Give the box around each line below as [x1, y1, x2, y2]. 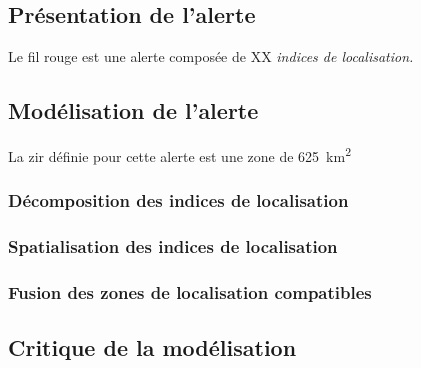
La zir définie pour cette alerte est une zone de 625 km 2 [8, 143, 351, 166]
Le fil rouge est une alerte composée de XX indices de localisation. [8, 46, 414, 67]
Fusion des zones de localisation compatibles [8, 279, 372, 304]
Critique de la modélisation [8, 332, 297, 363]
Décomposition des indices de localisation [8, 188, 349, 213]
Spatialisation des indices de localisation [8, 234, 338, 259]
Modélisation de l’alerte [8, 95, 259, 126]
